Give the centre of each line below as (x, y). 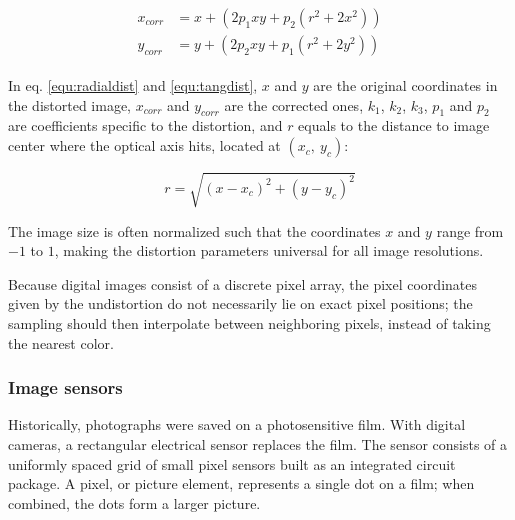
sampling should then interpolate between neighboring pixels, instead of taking (249, 323)
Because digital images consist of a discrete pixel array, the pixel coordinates (242, 283)
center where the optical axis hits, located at (144, 145)
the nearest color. (61, 342)
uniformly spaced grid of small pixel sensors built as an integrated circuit (232, 463)
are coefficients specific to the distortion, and (145, 125)
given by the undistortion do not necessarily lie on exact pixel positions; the (240, 303)
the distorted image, (70, 104)
